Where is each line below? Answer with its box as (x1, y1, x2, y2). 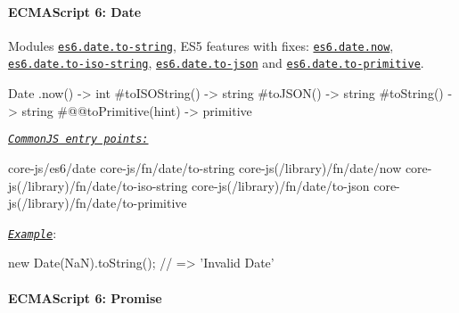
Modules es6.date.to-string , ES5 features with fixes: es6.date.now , (8, 36, 394, 54)
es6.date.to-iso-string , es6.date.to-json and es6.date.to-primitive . (8, 54, 424, 72)
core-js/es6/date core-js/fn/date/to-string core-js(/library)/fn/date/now (8, 158, 402, 177)
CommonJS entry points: (8, 133, 149, 146)
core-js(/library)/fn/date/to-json (192, 176, 370, 194)
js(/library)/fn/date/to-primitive (8, 194, 187, 212)
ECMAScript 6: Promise (8, 288, 162, 307)
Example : (8, 223, 57, 242)
